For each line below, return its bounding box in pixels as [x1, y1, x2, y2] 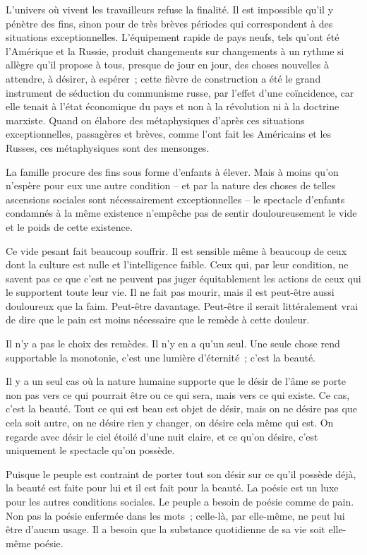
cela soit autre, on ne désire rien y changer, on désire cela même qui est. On [6, 415, 334, 430]
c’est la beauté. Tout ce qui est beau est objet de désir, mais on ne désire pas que [6, 401, 357, 416]
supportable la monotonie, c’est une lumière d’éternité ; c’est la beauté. [6, 350, 316, 364]
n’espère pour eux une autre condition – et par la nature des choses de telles [6, 178, 336, 193]
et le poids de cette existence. [6, 219, 133, 234]
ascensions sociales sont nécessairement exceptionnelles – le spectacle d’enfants [6, 191, 345, 206]
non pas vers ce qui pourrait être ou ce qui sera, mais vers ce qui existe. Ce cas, [6, 387, 350, 402]
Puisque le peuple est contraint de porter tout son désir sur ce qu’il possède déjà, [6, 466, 356, 481]
